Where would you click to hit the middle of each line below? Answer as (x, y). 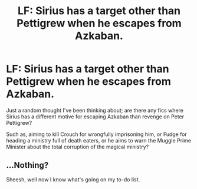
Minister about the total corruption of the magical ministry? (78, 147)
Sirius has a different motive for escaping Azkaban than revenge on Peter (95, 117)
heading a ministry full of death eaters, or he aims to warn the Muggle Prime (99, 140)
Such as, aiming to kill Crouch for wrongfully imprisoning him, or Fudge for (96, 134)
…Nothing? (27, 165)
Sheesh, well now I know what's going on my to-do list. (73, 179)
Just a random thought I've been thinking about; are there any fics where (95, 110)
